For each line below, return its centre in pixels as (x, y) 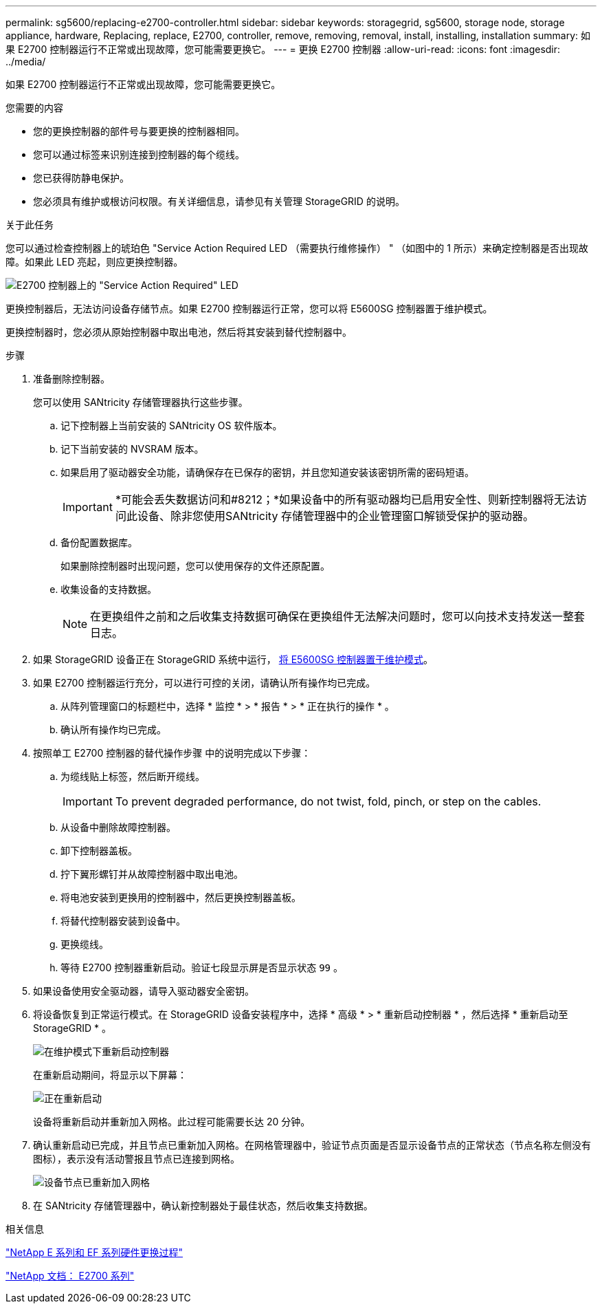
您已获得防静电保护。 (81, 178)
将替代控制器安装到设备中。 (123, 921)
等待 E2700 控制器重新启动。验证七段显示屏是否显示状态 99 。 (202, 967)
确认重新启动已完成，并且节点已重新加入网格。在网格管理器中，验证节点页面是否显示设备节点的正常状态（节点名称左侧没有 (312, 1145)
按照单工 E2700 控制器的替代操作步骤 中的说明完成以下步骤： (172, 753)
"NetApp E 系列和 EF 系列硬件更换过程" (94, 1252)
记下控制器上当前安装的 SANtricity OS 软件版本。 (171, 425)
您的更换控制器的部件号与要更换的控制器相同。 (139, 131)
